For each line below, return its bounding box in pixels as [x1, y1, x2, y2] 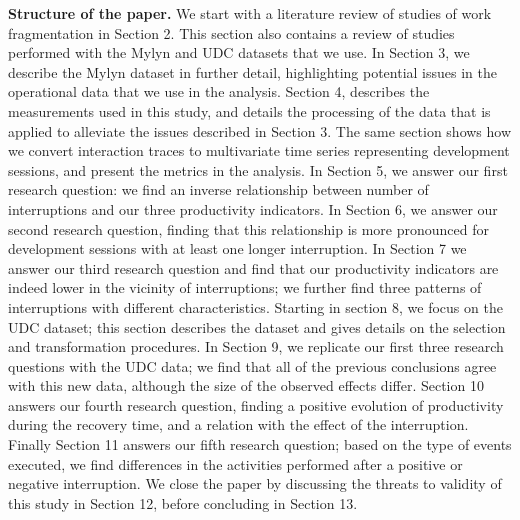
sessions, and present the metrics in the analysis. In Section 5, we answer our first [8, 159, 508, 180]
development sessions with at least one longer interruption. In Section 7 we [8, 238, 467, 259]
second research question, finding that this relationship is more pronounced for [8, 218, 490, 239]
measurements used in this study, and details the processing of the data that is [8, 100, 491, 121]
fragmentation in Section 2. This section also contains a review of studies [8, 22, 455, 43]
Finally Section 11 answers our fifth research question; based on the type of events [8, 434, 512, 455]
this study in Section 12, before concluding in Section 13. [8, 492, 358, 513]
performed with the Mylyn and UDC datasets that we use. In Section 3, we [8, 42, 470, 63]
